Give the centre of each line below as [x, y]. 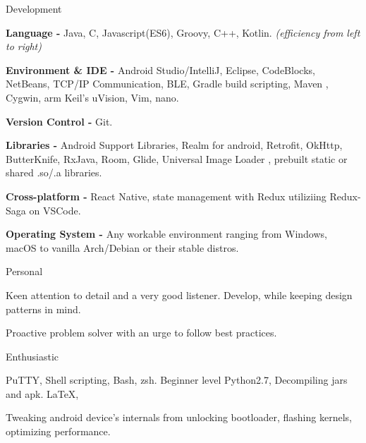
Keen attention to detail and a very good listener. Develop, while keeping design [179, 295]
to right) [24, 46]
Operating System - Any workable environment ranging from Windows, [166, 234]
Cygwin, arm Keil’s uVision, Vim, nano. [92, 97]
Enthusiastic [32, 356]
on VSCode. [55, 210]
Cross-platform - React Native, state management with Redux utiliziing [166, 196]
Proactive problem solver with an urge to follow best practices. [141, 333]
